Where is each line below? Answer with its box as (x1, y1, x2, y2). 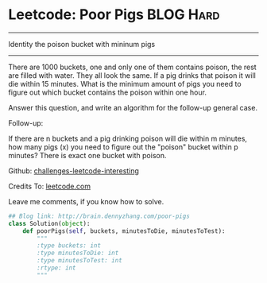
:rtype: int (37, 264, 77, 272)
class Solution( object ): (8, 219, 91, 227)
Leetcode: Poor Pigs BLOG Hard (8, 6, 220, 24)
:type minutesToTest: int (37, 257, 123, 265)
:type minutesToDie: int (37, 249, 119, 258)
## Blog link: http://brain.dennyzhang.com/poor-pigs (8, 212, 191, 220)
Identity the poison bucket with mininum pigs (8, 39, 156, 48)
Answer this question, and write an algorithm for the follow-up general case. (8, 103, 258, 112)
